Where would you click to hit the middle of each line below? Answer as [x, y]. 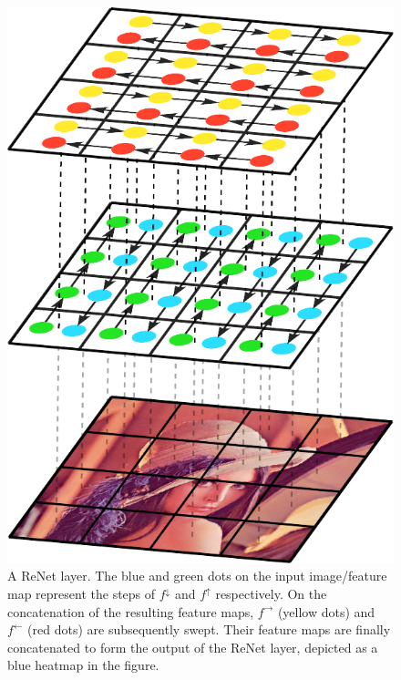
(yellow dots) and [326, 611]
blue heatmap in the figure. [83, 665]
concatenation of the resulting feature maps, [131, 611]
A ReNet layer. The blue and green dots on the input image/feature [197, 576]
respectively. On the [271, 593]
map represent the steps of [82, 593]
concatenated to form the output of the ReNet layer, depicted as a [193, 647]
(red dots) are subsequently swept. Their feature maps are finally [209, 629]
